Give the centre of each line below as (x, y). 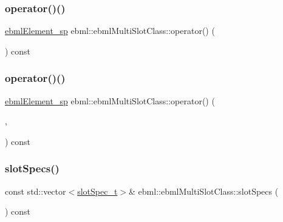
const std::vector (36, 191)
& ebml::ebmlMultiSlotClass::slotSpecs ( (204, 191)
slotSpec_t (97, 191)
